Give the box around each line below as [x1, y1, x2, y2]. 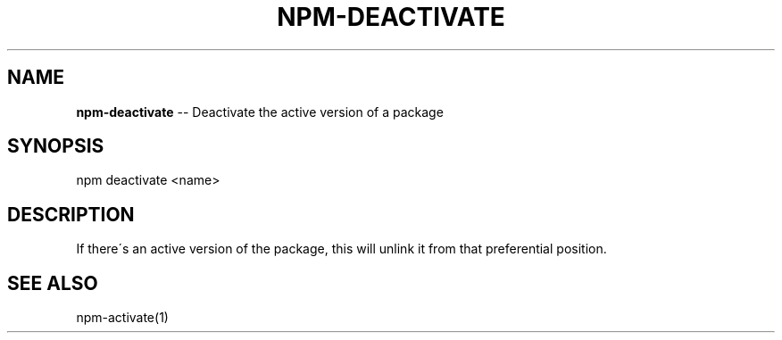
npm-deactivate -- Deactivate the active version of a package [76, 104, 444, 120]
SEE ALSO [7, 271, 98, 294]
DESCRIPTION [7, 203, 135, 226]
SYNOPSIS [7, 135, 104, 158]
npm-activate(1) [76, 310, 169, 326]
